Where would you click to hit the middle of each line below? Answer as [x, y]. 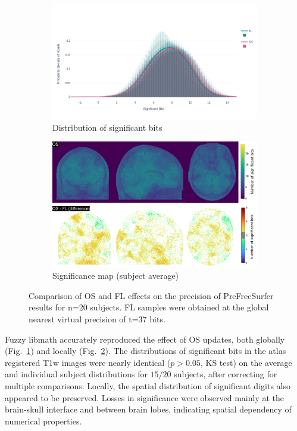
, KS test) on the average [246, 362]
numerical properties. [43, 421]
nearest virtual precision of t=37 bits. [97, 318]
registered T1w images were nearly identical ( [88, 362]
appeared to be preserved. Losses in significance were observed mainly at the [145, 397]
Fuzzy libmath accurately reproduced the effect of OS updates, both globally [145, 339]
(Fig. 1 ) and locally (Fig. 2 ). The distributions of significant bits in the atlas [146, 351]
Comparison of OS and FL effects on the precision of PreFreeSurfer [151, 295]
